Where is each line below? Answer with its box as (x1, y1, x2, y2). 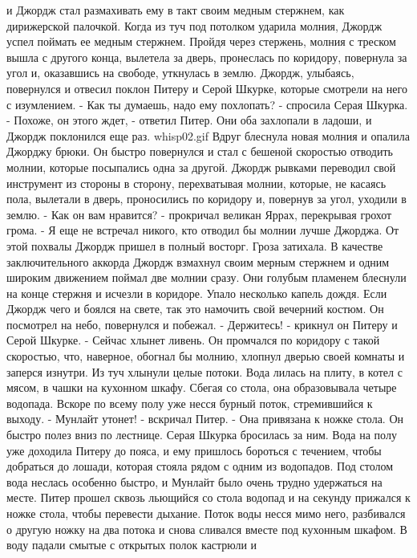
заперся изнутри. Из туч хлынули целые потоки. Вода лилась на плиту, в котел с (6, 363, 403, 380)
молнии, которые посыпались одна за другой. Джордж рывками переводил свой (6, 158, 396, 175)
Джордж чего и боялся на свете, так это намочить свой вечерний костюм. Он (6, 300, 384, 317)
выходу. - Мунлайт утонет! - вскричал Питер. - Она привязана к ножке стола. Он (6, 410, 404, 427)
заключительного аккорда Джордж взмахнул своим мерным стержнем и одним (6, 253, 390, 270)
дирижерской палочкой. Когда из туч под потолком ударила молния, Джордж (6, 17, 383, 34)
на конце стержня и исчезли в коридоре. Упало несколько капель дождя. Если (6, 284, 387, 301)
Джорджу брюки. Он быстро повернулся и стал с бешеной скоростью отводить (6, 143, 393, 160)
